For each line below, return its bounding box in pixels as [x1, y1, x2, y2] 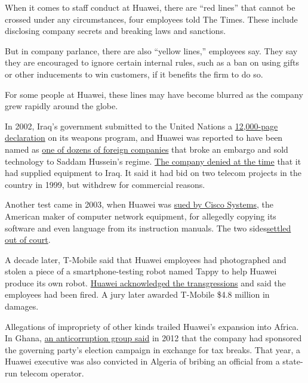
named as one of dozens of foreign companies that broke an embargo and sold [5, 143, 288, 155]
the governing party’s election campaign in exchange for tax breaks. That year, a [5, 343, 301, 356]
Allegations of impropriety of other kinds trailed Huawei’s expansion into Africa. [5, 320, 299, 332]
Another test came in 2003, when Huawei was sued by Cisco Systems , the [5, 198, 273, 211]
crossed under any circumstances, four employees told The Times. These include [5, 13, 298, 25]
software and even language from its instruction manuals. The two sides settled [5, 221, 291, 234]
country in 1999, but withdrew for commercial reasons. [5, 178, 205, 190]
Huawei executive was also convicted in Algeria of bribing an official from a [5, 355, 280, 367]
